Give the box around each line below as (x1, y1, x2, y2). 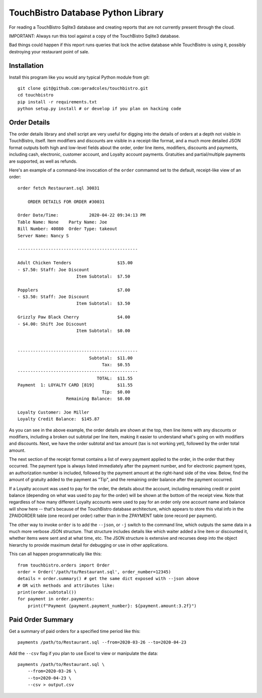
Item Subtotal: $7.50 (76, 273, 131, 279)
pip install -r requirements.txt (17, 99, 97, 104)
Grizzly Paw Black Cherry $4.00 (17, 315, 131, 320)
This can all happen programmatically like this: (9, 551, 102, 557)
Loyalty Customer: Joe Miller (17, 409, 90, 415)
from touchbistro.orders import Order (17, 562, 110, 568)
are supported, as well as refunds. (9, 158, 78, 164)
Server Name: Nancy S (17, 233, 69, 238)
